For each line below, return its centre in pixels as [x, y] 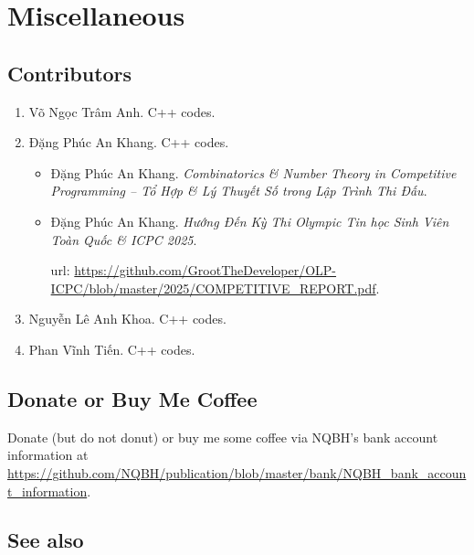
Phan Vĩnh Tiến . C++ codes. [112, 349]
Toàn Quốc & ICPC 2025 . [124, 239]
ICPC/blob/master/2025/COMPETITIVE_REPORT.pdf [213, 288]
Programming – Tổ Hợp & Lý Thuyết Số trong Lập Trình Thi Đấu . [239, 191]
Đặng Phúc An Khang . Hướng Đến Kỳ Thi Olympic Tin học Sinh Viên [250, 221]
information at [48, 455]
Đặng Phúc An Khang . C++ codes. [129, 142]
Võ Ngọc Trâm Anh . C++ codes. [122, 111]
